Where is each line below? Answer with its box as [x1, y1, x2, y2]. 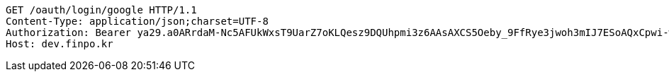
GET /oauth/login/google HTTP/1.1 [6, 4, 197, 16]
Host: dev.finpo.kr [6, 38, 113, 49]
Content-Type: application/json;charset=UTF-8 [6, 16, 269, 27]
